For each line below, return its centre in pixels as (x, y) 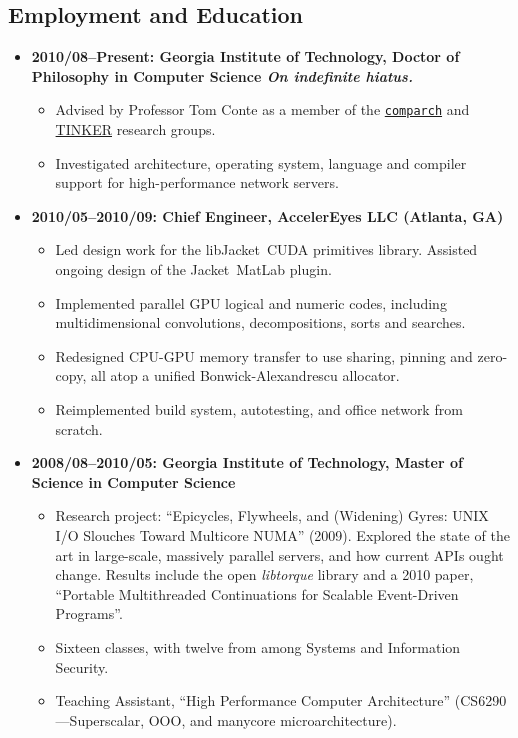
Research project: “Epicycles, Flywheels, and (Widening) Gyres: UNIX (272, 515)
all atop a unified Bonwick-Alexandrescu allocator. (245, 375)
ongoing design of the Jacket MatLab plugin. (193, 269)
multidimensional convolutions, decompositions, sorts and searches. (260, 322)
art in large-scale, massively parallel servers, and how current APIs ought (279, 554)
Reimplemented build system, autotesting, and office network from (259, 408)
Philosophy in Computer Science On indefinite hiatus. (222, 75)
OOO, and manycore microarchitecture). (272, 719)
